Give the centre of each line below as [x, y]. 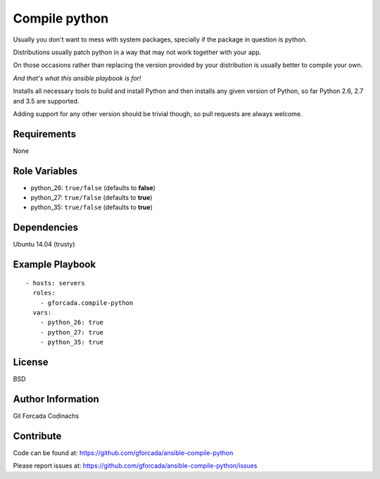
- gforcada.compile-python [87, 303]
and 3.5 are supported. [46, 101]
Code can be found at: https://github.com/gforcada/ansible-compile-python [123, 453]
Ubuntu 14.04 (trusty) [44, 244]
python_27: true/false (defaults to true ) [91, 198]
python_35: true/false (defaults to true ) [91, 207]
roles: [44, 293]
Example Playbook [55, 265]
